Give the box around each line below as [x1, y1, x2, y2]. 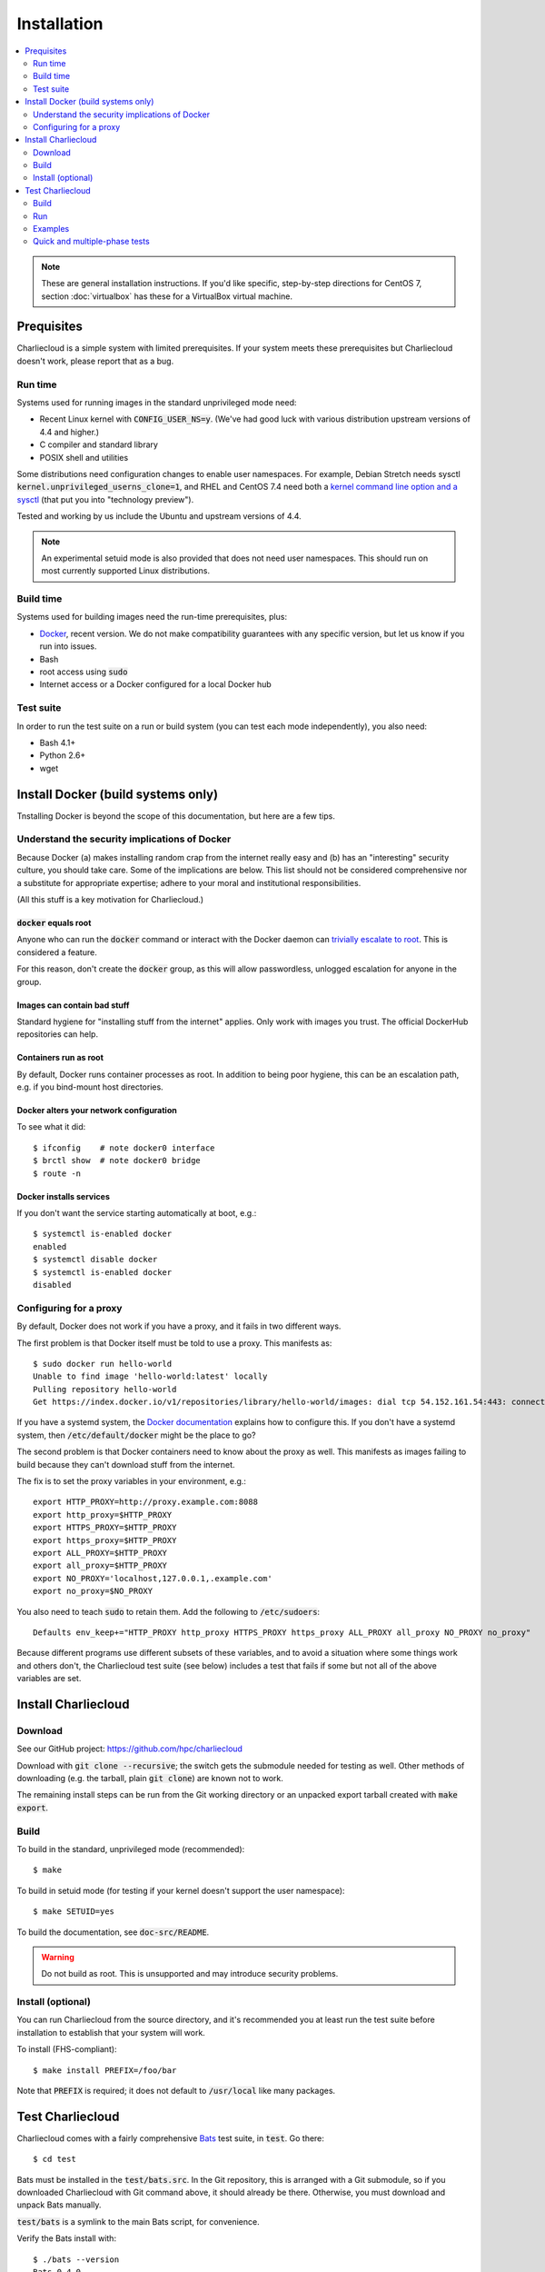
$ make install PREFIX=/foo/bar [33, 2065, 177, 2076]
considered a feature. [16, 946, 97, 958]
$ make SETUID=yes [33, 1907, 115, 1917]
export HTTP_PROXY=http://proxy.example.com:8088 [33, 1497, 259, 1508]
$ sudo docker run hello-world [33, 1359, 173, 1369]
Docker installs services [16, 1191, 111, 1201]
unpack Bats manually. [16, 2199, 102, 2210]
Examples [33, 224, 70, 234]
